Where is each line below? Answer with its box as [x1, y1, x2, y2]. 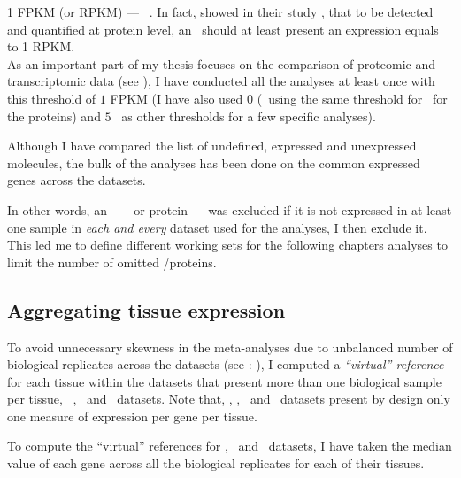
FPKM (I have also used [110, 89, 243, 107]
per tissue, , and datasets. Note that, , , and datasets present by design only [7, 389, 450, 408]
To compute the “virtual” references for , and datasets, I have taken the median [7, 436, 452, 455]
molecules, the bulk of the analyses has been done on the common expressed [7, 153, 420, 172]
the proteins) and [7, 106, 101, 125]
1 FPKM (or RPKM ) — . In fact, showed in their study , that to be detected [7, 3, 434, 20]
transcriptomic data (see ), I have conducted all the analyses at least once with [7, 72, 435, 90]
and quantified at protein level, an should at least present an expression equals [7, 19, 439, 38]
